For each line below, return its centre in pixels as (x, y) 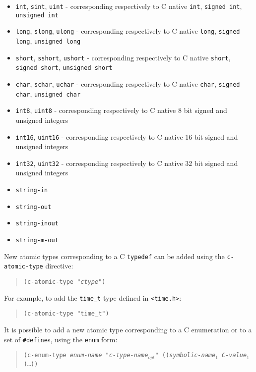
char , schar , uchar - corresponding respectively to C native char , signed (128, 83)
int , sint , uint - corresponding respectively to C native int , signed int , (129, 6)
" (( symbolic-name (185, 355)
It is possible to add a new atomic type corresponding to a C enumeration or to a (128, 329)
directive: (59, 266)
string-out (33, 207)
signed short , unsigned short (64, 67)
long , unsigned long (48, 40)
